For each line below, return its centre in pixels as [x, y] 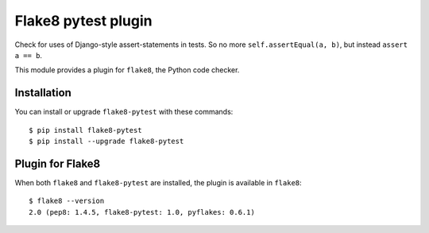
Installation [43, 93]
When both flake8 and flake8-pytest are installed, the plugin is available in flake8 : [158, 182]
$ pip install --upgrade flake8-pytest [106, 142]
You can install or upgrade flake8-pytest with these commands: [124, 112]
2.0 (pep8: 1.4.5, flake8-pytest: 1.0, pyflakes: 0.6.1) [142, 212]
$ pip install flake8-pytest [85, 130]
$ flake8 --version [67, 201]
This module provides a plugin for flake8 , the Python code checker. [127, 70]
